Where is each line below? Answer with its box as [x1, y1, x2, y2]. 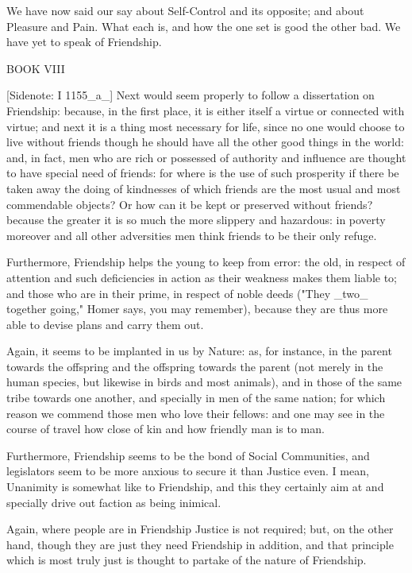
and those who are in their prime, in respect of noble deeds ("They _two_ [6, 285, 368, 301]
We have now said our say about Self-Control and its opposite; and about [6, 2, 364, 18]
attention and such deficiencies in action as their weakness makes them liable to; [6, 269, 397, 285]
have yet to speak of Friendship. [6, 33, 162, 50]
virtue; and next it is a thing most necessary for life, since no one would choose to [6, 118, 405, 134]
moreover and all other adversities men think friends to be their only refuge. [6, 226, 377, 243]
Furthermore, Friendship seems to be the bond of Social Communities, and [6, 447, 370, 463]
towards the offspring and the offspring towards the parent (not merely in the [6, 358, 383, 374]
